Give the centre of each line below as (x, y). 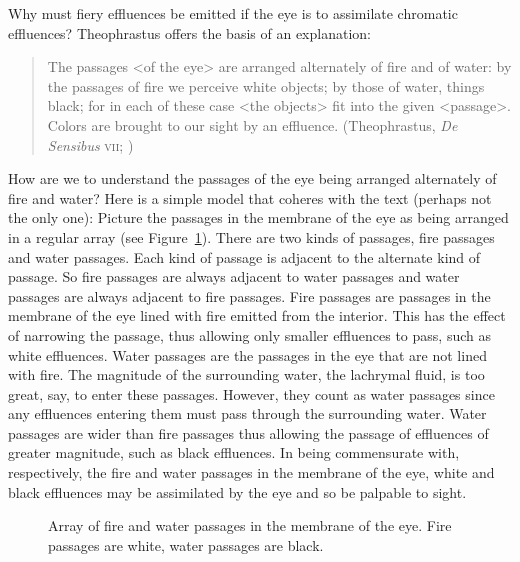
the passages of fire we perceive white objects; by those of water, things (266, 85)
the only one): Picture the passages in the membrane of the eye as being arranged (258, 217)
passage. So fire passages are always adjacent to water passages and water (234, 276)
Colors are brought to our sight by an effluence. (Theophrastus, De (252, 124)
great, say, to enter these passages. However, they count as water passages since (251, 393)
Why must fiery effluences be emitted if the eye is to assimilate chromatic (233, 13)
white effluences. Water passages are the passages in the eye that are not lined (247, 354)
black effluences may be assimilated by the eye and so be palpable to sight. (237, 491)
